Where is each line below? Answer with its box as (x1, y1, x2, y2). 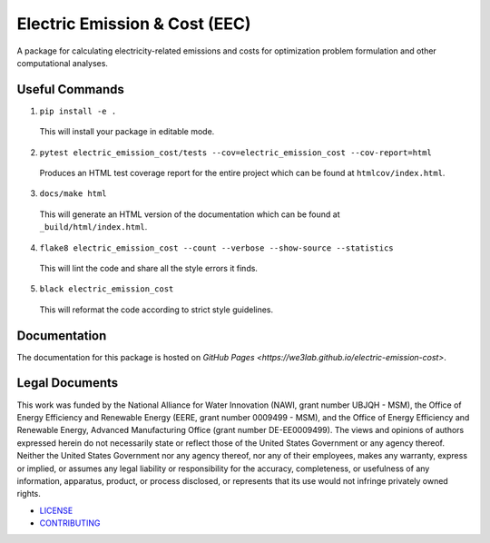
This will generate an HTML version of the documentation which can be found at (39, 209, 340, 220)
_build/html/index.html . (39, 222, 148, 232)
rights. (16, 489, 41, 499)
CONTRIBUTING (39, 518, 101, 528)
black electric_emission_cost (39, 284, 174, 294)
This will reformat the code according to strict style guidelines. (39, 304, 274, 315)
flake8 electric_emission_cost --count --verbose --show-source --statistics (39, 242, 394, 253)
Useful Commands (16, 82, 124, 97)
